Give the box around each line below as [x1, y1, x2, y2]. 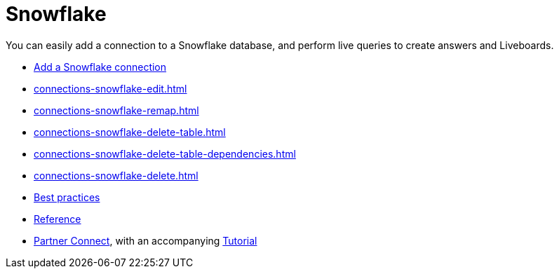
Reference [34, 212, 81, 225]
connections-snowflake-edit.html [34, 82, 187, 95]
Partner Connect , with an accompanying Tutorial [34, 234, 257, 247]
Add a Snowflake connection [34, 60, 167, 73]
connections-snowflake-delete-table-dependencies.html [34, 147, 296, 160]
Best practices [34, 191, 100, 203]
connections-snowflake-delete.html [34, 169, 198, 181]
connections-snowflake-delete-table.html [34, 125, 226, 138]
